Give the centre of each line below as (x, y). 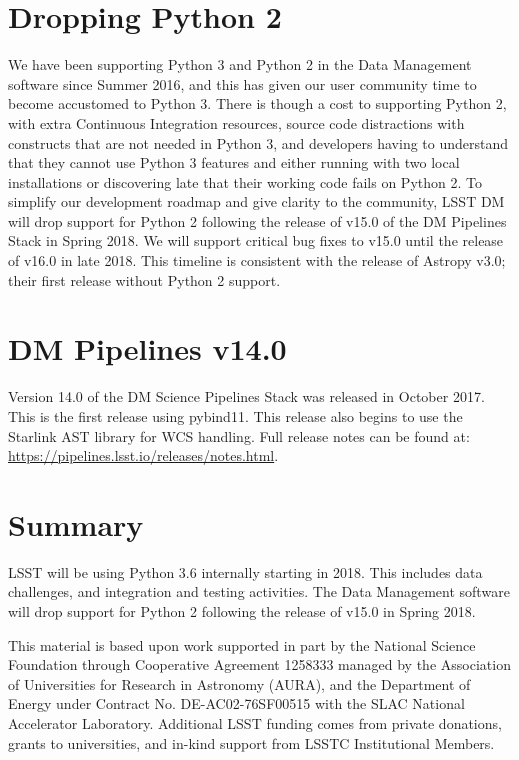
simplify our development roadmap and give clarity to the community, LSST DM (256, 201)
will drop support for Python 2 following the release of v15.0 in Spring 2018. (242, 611)
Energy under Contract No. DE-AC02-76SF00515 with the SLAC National (236, 703)
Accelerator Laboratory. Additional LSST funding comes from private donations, (255, 723)
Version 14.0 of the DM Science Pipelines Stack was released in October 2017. (246, 396)
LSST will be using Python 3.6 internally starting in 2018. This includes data (245, 571)
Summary (76, 523)
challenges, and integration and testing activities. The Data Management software (259, 591)
